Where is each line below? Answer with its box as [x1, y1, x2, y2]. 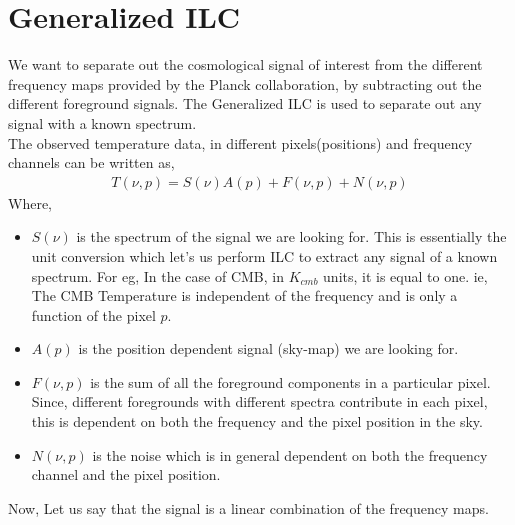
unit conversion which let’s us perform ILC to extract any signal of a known [31, 245, 498, 266]
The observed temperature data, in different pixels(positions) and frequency [8, 132, 473, 153]
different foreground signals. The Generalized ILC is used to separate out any [8, 93, 482, 114]
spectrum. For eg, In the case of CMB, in [31, 265, 285, 286]
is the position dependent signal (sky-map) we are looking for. [78, 338, 459, 359]
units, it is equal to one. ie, [323, 265, 488, 286]
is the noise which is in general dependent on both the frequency [92, 444, 488, 465]
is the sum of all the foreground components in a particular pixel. [90, 371, 491, 392]
